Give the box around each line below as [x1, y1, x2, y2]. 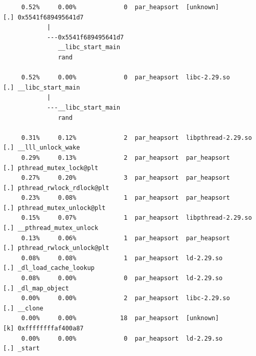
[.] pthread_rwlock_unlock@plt [3, 244, 109, 252]
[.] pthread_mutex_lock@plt [3, 164, 99, 172]
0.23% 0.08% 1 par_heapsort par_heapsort [21, 194, 230, 202]
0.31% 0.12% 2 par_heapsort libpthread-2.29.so [21, 134, 252, 141]
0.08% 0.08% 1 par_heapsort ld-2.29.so [21, 254, 223, 262]
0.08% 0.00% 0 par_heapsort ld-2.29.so [21, 275, 223, 282]
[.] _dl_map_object [3, 284, 69, 292]
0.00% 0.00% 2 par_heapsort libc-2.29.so [21, 295, 230, 302]
